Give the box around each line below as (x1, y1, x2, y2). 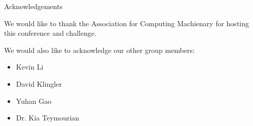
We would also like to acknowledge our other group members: (4, 44, 195, 55)
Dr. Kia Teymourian (16, 112, 80, 123)
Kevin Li (16, 61, 44, 72)
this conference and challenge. (4, 28, 97, 38)
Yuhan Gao (16, 95, 52, 106)
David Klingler (16, 78, 62, 89)
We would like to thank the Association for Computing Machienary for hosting (4, 18, 249, 28)
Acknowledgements (4, 1, 63, 11)
